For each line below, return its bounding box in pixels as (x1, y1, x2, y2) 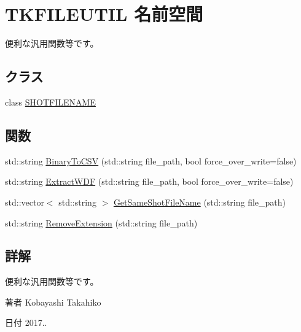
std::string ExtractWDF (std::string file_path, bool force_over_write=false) (5, 175, 294, 188)
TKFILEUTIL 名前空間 (5, 1, 203, 26)
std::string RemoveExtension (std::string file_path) (5, 216, 198, 229)
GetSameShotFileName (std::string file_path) (113, 195, 286, 208)
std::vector (5, 195, 44, 208)
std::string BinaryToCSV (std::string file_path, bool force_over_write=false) (5, 154, 297, 167)
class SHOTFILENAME (5, 95, 96, 108)
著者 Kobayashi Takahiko (5, 295, 101, 308)
